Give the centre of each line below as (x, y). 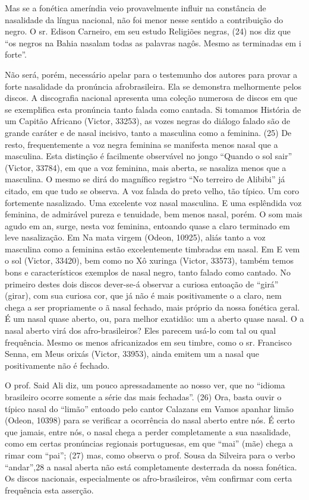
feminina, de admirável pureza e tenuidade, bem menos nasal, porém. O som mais (154, 214)
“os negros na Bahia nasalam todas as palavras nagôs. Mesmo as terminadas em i (153, 42)
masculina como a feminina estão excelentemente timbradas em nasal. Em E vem (152, 249)
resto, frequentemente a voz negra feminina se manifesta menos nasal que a (141, 144)
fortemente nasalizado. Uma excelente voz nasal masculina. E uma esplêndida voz (153, 202)
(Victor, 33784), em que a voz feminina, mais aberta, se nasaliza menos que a (146, 167)
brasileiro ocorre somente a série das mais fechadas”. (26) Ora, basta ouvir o (143, 397)
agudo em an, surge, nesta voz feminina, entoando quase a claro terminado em (147, 225)
